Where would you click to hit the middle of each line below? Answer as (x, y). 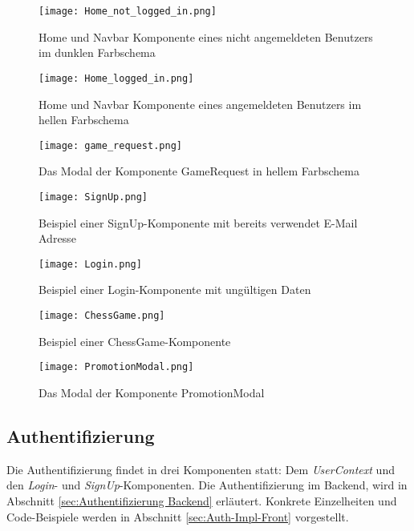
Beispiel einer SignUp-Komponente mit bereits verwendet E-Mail (198, 222)
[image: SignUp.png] (93, 197)
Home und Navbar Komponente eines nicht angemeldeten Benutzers (206, 36)
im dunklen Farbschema (97, 52)
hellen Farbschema (84, 120)
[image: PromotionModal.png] (116, 367)
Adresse (57, 238)
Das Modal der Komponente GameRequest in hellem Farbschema (199, 171)
